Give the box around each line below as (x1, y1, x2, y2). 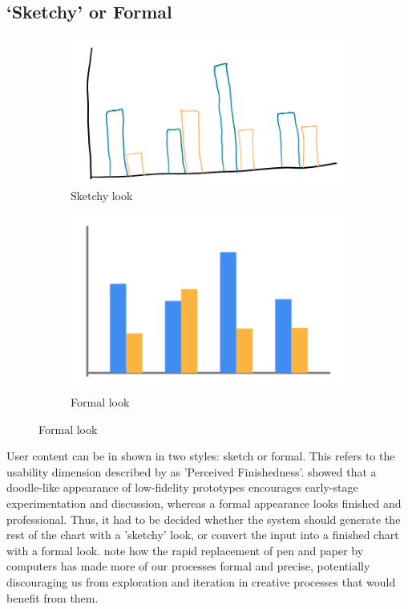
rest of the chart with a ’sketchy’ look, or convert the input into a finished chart (6, 526, 399, 543)
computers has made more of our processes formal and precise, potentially (6, 558, 370, 574)
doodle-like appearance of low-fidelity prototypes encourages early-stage (6, 479, 358, 496)
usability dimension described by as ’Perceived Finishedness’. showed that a (6, 463, 377, 480)
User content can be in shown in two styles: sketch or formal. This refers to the (6, 448, 395, 464)
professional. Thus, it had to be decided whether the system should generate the (6, 510, 401, 527)
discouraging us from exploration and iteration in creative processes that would (6, 574, 396, 590)
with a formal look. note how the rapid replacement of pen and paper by (6, 542, 364, 558)
